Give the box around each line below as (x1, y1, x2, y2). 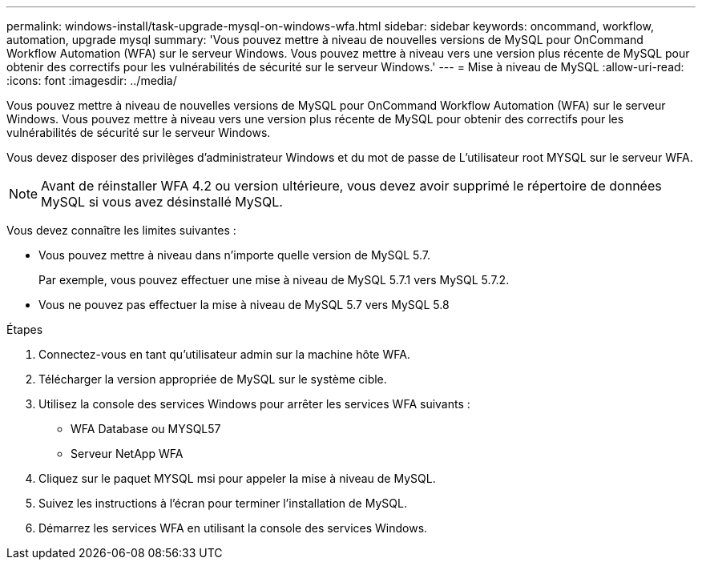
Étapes (6, 323, 43, 336)
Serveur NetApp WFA (71, 447, 184, 460)
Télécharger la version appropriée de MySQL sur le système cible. (38, 372, 387, 386)
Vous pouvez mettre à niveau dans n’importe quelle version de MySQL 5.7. (38, 248, 430, 262)
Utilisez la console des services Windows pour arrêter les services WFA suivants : (38, 397, 470, 411)
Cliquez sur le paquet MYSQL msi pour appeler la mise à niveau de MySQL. (38, 472, 436, 485)
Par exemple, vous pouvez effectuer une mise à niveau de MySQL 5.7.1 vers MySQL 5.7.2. (38, 273, 510, 287)
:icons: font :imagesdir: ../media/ (6, 74, 177, 87)
